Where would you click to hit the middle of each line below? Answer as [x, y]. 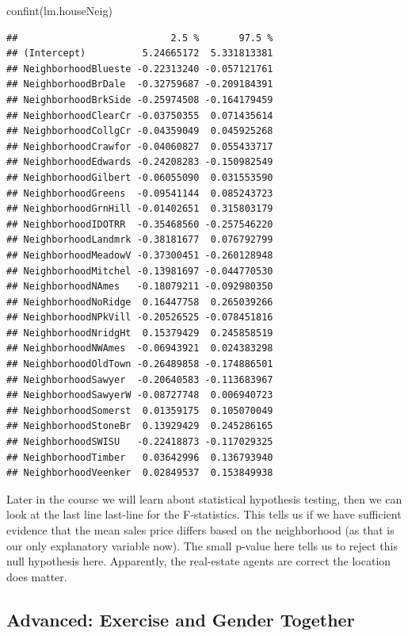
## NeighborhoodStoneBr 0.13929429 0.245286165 [140, 426]
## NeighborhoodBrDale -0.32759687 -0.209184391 [140, 84]
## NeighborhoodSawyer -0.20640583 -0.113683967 [140, 379]
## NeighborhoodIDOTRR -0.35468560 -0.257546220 [140, 224]
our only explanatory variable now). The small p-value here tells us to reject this [202, 545]
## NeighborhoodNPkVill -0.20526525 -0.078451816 [140, 318]
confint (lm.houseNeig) [59, 10]
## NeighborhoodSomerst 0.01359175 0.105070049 [140, 410]
